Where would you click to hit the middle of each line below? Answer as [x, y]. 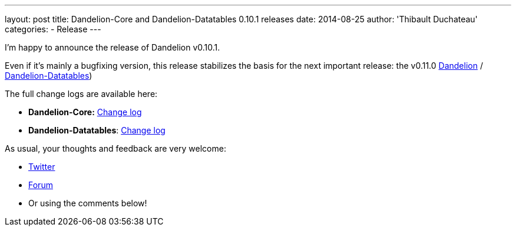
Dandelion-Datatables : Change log [97, 130]
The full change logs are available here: [81, 94]
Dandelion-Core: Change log [85, 112]
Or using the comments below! [88, 203]
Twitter [42, 167]
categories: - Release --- [53, 29]
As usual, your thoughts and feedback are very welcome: [115, 148]
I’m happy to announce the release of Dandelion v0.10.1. [113, 47]
